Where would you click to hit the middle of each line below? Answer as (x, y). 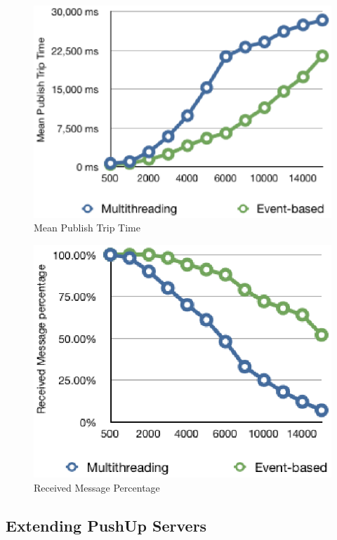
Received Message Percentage (97, 487)
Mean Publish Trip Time (87, 228)
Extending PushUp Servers (106, 525)
